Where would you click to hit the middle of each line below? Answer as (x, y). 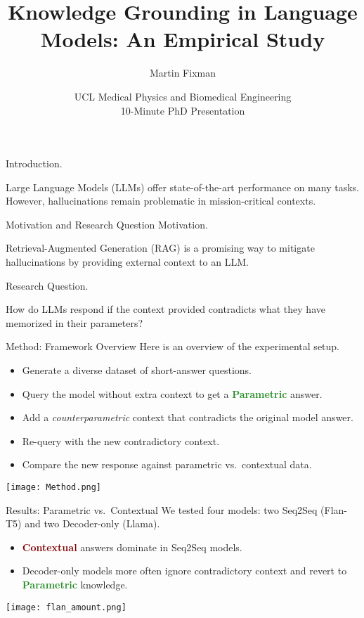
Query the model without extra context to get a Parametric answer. (172, 393)
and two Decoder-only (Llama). (92, 523)
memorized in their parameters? (74, 322)
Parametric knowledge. (75, 585)
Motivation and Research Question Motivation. (107, 224)
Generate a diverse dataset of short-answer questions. (137, 370)
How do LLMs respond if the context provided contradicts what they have (165, 309)
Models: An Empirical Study (183, 39)
